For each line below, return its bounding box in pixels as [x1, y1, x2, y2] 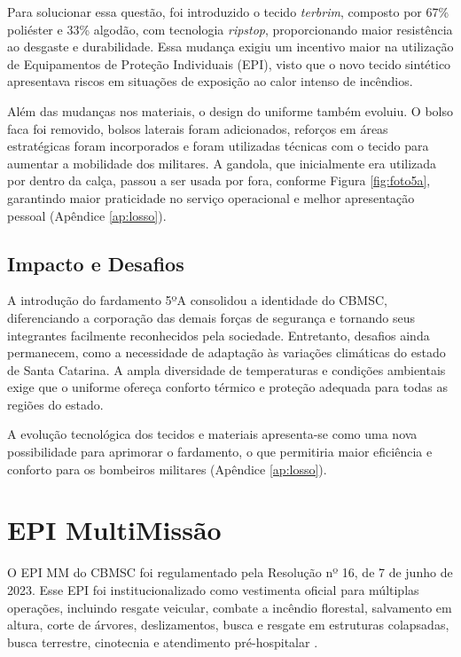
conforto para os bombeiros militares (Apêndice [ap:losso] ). [7, 459, 327, 478]
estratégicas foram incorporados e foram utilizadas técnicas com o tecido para [7, 137, 429, 155]
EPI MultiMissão [7, 512, 222, 548]
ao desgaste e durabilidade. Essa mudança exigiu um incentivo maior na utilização [7, 37, 454, 56]
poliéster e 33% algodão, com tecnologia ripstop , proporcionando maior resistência [7, 20, 453, 38]
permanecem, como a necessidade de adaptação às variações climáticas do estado [7, 343, 446, 362]
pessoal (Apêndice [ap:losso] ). [7, 206, 167, 224]
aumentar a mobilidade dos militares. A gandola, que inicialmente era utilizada [7, 153, 437, 172]
